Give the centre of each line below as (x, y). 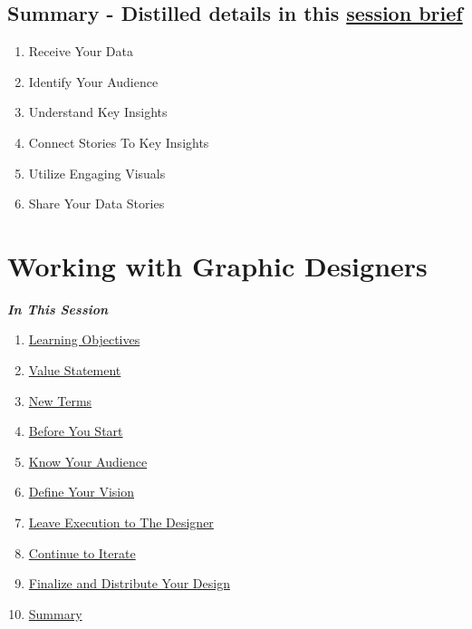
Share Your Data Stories (96, 203)
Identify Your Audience (93, 81)
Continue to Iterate (82, 552)
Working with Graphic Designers (217, 265)
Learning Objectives (84, 339)
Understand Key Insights (98, 112)
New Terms (60, 400)
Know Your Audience (88, 461)
